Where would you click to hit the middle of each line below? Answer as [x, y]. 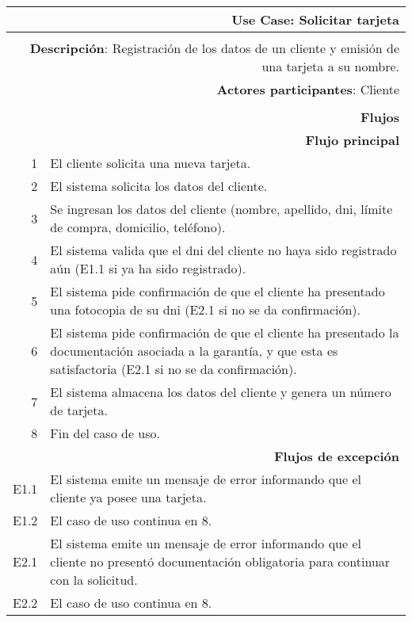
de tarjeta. [79, 410]
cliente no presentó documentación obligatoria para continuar [220, 561]
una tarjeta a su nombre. [330, 66]
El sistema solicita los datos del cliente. [159, 186]
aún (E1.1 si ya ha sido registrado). [148, 268]
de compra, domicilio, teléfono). [138, 227]
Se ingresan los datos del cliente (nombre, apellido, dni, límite [221, 209]
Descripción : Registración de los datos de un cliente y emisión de [214, 48]
